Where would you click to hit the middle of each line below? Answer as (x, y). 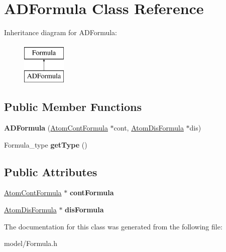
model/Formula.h (31, 243)
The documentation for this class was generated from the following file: (113, 226)
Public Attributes (51, 171)
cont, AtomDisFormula (149, 128)
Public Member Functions (73, 107)
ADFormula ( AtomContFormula (56, 128)
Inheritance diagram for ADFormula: (61, 32)
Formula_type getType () (46, 144)
